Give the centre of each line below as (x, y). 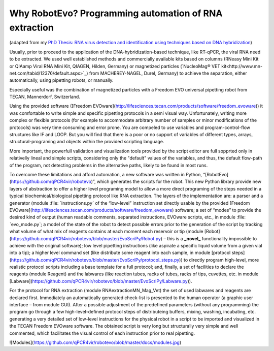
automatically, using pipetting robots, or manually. (61, 80)
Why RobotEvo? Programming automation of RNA (116, 13)
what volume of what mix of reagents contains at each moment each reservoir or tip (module (106, 232)
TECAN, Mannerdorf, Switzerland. (45, 97)
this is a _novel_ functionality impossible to (212, 238)
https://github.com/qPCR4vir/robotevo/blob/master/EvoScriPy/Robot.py (86, 238)
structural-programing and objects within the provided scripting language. (87, 142)
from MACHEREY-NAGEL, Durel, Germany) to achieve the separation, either (168, 73)
